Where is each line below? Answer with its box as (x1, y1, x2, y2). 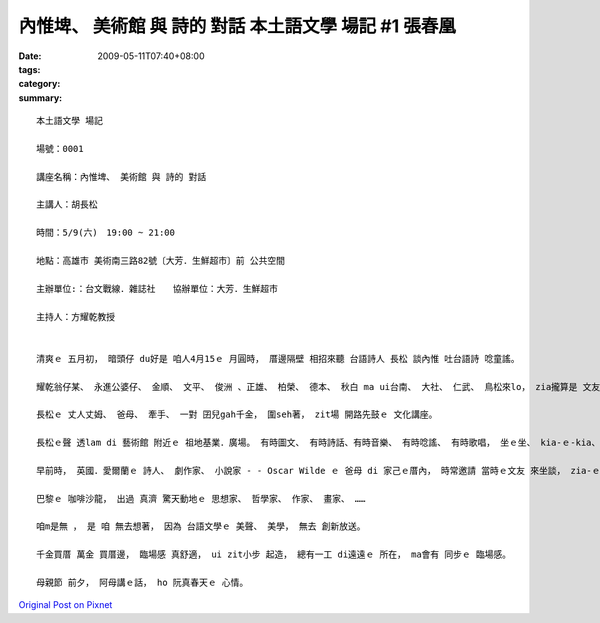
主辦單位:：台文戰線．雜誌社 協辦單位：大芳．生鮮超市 (36, 283, 279, 294)
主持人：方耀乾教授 (36, 311, 115, 322)
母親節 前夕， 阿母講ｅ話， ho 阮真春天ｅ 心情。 (36, 577, 249, 588)
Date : (18, 50, 42, 62)
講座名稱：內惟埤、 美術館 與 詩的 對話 (36, 171, 207, 182)
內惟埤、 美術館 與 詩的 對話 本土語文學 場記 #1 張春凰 (18, 15, 457, 37)
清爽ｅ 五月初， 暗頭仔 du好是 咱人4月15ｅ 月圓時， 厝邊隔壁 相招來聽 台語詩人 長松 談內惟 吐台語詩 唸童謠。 (36, 353, 520, 364)
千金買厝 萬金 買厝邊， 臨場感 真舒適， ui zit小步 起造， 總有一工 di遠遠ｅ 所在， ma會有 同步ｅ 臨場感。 (36, 549, 512, 560)
